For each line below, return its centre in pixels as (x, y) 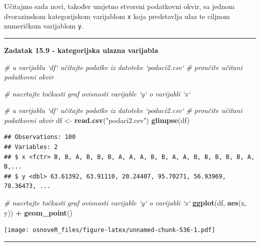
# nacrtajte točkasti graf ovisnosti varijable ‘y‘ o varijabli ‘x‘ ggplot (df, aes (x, (125, 203)
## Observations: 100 (40, 137)
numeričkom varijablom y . (44, 26)
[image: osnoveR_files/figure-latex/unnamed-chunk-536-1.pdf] (110, 230)
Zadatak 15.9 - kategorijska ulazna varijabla (81, 50)
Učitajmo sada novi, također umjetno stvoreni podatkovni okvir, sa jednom (119, 6)
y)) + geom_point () (38, 212)
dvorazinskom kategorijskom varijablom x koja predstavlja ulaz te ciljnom (117, 16)
